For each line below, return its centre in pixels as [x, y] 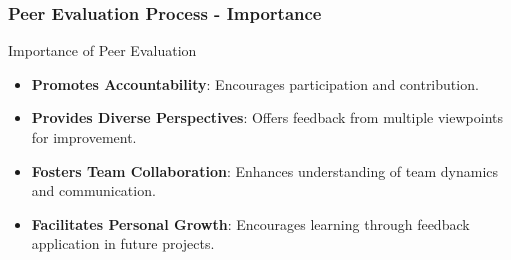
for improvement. [84, 137]
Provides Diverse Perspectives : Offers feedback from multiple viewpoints [267, 117]
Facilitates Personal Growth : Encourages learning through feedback [250, 223]
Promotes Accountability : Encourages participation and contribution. [255, 83]
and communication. [93, 190]
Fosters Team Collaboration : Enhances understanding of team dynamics [265, 170]
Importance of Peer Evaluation [102, 50]
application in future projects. [123, 243]
